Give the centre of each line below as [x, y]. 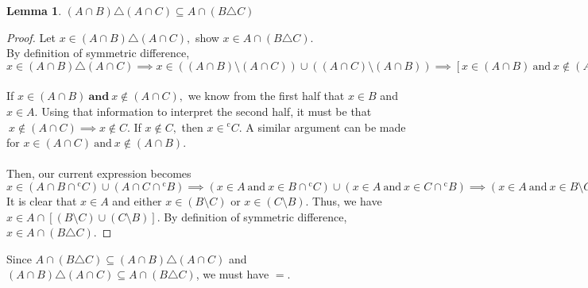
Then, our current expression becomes [99, 173]
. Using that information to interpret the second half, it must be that [203, 111]
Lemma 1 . [34, 10]
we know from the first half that [266, 96]
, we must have [232, 274]
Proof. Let [31, 37]
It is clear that [42, 200]
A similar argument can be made [326, 127]
